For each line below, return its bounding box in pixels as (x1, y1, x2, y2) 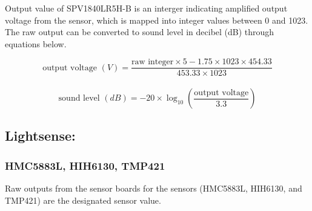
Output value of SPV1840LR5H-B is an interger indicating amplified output (5, 2, 288, 14)
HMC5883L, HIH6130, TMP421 (5, 158, 165, 173)
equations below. (5, 37, 67, 50)
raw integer (131, 58, 174, 67)
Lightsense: (5, 126, 76, 145)
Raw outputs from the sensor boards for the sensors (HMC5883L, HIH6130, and (5, 182, 302, 195)
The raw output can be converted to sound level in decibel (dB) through (5, 25, 274, 38)
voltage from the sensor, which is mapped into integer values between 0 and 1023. (5, 13, 308, 26)
